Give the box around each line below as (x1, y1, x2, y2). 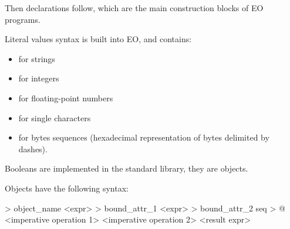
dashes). (18, 142, 48, 155)
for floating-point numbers (18, 91, 113, 104)
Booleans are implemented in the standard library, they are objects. (5, 162, 248, 175)
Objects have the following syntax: (5, 182, 129, 194)
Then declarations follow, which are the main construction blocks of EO (5, 2, 264, 13)
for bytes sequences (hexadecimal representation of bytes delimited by (18, 131, 269, 143)
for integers (18, 72, 59, 84)
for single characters (18, 111, 91, 124)
